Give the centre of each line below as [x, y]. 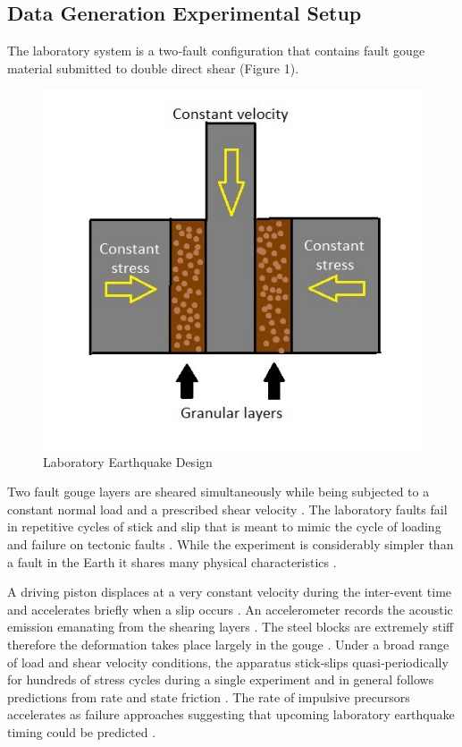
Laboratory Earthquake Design [128, 461]
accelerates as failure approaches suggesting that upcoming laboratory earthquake [231, 714]
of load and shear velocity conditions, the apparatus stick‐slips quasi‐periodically [228, 662]
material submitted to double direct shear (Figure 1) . [153, 68]
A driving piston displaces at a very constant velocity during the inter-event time [230, 592]
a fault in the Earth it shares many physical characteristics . [172, 561]
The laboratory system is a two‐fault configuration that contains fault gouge [216, 51]
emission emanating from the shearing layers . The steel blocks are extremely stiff [231, 627]
